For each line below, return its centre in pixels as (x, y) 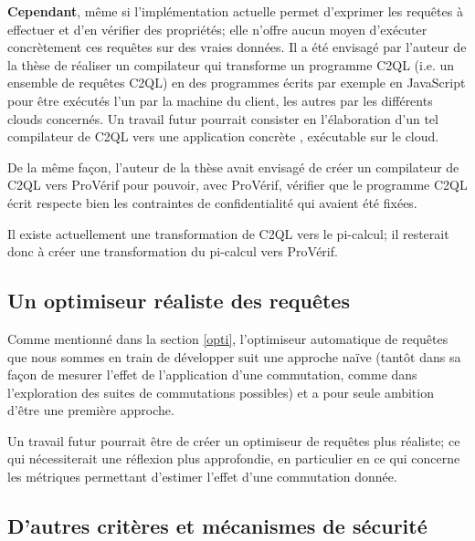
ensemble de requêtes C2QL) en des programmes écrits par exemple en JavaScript (237, 83)
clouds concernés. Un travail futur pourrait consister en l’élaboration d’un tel (223, 118)
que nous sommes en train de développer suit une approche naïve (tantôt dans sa (234, 356)
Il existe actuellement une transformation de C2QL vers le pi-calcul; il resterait (228, 233)
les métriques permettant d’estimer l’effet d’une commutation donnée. (202, 477)
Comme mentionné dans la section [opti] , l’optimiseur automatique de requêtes (228, 338)
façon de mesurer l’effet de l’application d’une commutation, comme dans (212, 375)
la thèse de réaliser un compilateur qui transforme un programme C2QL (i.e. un (231, 64)
